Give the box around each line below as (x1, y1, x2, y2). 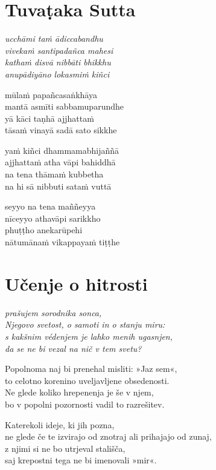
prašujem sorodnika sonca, (5, 306, 102, 319)
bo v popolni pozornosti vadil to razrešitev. (5, 397, 165, 410)
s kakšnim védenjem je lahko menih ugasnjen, (5, 329, 173, 342)
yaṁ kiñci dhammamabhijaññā (5, 144, 119, 156)
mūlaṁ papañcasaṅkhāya (5, 88, 97, 101)
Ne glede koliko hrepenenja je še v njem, (5, 386, 154, 399)
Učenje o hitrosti (5, 271, 148, 296)
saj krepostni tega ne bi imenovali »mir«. (5, 454, 157, 466)
